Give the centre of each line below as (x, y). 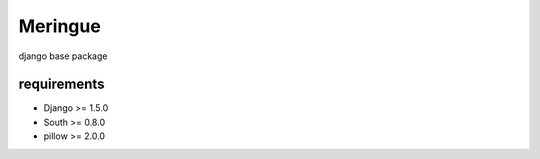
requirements (61, 84)
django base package (63, 56)
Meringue (60, 26)
